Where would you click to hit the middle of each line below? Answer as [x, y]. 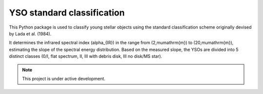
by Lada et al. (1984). [30, 33]
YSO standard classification [67, 13]
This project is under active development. [64, 78]
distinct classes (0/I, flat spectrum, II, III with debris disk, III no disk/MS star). [86, 56]
